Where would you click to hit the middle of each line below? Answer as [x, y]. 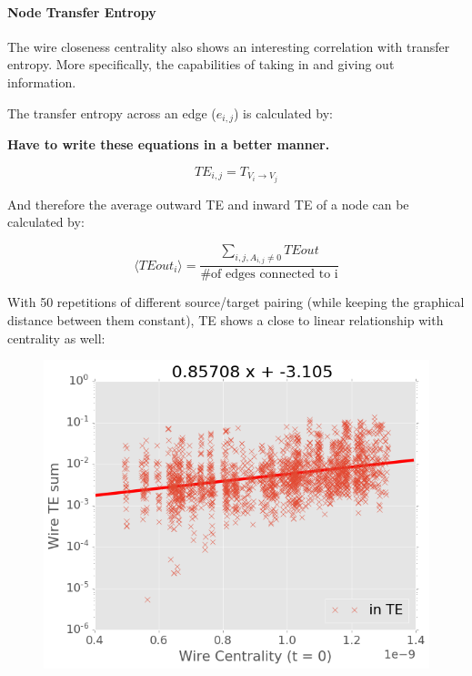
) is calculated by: [283, 113]
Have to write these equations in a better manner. [169, 144]
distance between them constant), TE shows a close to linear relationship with [226, 319]
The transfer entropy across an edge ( [112, 113]
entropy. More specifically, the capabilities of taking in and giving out [201, 64]
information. [42, 82]
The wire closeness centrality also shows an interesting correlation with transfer [229, 46]
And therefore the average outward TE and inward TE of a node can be [208, 204]
